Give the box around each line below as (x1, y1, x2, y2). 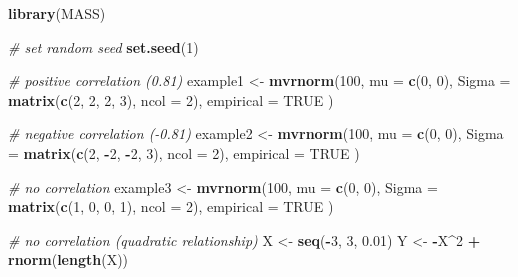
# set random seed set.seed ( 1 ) (8, 36, 199, 57)
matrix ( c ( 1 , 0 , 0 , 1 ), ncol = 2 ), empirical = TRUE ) (8, 196, 334, 217)
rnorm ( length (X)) (8, 249, 129, 270)
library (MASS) (8, 3, 106, 23)
